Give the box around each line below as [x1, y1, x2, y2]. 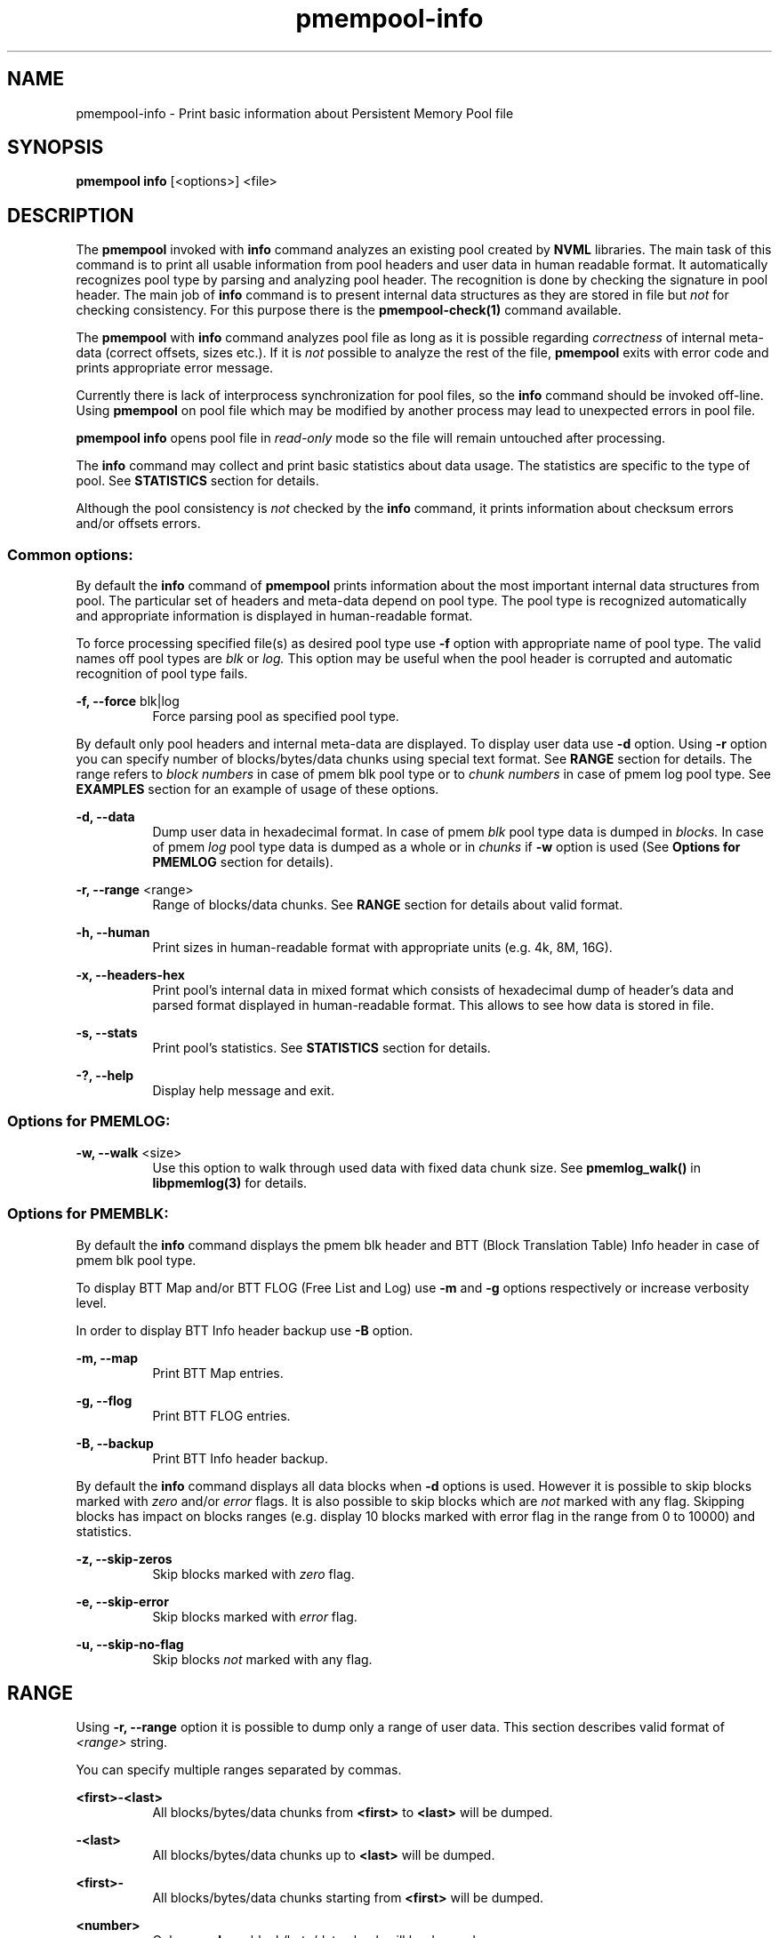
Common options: [7, 545, 133, 564]
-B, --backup [76, 1435, 154, 1451]
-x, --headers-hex [76, 967, 185, 983]
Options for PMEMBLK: [7, 1205, 169, 1223]
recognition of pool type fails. [76, 666, 248, 682]
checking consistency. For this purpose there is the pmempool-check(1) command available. [76, 302, 622, 318]
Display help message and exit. [152, 1083, 334, 1099]
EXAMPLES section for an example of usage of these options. [76, 781, 439, 797]
